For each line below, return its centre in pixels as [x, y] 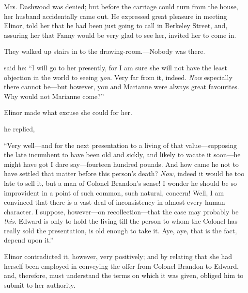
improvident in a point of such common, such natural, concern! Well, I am [114, 192]
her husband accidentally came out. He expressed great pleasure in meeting [116, 16]
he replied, [19, 128]
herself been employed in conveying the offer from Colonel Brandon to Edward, [121, 266]
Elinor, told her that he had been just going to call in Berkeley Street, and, [116, 25]
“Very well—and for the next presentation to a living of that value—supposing [121, 145]
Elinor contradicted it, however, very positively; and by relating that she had [118, 256]
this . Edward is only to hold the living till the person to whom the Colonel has [121, 221]
